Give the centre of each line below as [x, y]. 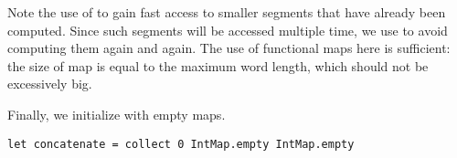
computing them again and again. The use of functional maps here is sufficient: [229, 48]
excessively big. [50, 84]
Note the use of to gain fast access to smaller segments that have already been [227, 12]
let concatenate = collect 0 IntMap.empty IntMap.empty [181, 144]
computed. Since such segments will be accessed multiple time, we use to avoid [228, 30]
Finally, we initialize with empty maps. [117, 114]
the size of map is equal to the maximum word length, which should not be [218, 65]
